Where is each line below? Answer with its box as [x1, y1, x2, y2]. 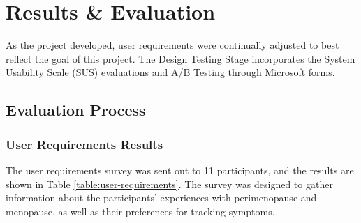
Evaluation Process [6, 99, 146, 121]
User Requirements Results [6, 135, 163, 153]
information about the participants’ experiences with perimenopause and [6, 190, 317, 205]
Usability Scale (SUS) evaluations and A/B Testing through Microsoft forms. [6, 65, 335, 79]
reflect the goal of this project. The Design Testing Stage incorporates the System [6, 51, 355, 66]
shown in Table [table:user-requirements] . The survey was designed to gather [6, 176, 333, 191]
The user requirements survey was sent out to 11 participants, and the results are [6, 162, 354, 177]
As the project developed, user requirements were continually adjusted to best [6, 38, 339, 52]
